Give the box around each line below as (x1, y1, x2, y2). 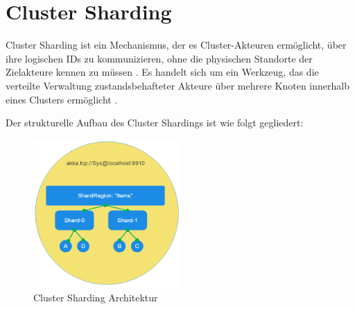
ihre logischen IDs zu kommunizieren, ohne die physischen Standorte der (6, 51, 313, 65)
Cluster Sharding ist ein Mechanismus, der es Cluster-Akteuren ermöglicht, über (6, 37, 347, 52)
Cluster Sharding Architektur (33, 290, 158, 304)
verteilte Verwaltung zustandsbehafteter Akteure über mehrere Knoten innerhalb (6, 78, 349, 92)
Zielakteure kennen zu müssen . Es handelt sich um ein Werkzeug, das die (6, 65, 319, 79)
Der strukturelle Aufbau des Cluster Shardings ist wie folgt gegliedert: (6, 115, 304, 130)
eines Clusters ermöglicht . (6, 92, 118, 106)
